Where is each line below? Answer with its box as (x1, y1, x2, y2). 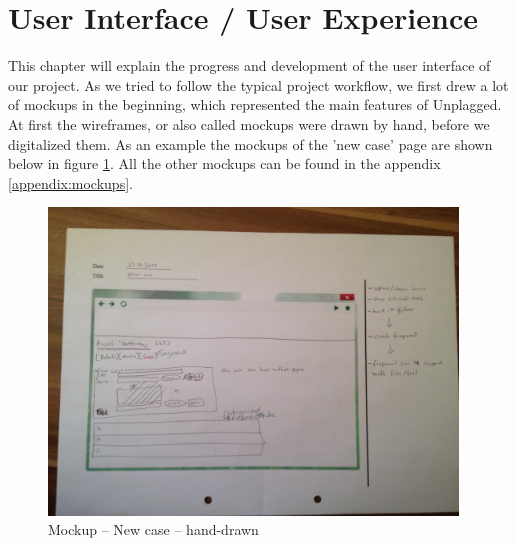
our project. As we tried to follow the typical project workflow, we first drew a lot (8, 74, 509, 95)
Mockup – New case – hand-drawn (48, 519, 259, 540)
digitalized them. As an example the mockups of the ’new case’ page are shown (8, 133, 493, 154)
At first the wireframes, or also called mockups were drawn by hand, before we (8, 113, 490, 134)
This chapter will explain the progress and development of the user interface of (8, 55, 491, 76)
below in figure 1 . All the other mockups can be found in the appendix (8, 153, 441, 174)
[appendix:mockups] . (8, 172, 133, 193)
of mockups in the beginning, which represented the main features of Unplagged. (8, 94, 502, 115)
